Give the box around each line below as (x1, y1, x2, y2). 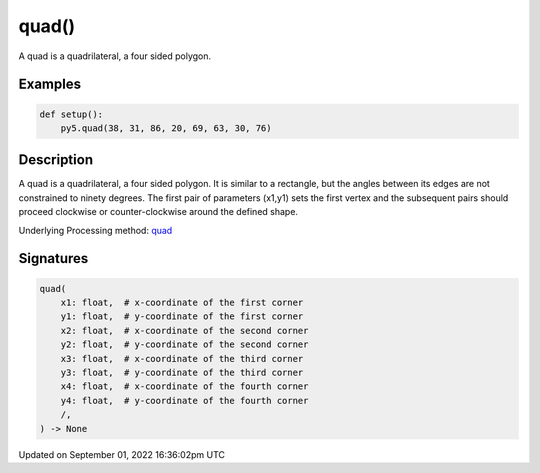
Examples (18, 76, 82, 93)
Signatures (18, 250, 89, 267)
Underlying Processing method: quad (18, 224, 173, 236)
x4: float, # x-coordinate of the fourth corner (60, 381, 309, 392)
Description (18, 151, 94, 169)
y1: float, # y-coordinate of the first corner (60, 311, 304, 322)
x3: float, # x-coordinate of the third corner (60, 353, 304, 364)
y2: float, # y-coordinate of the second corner (60, 339, 309, 350)
